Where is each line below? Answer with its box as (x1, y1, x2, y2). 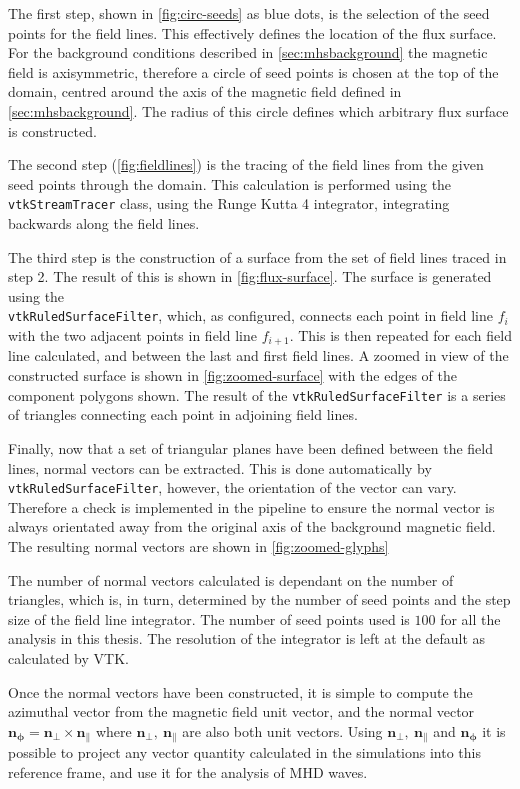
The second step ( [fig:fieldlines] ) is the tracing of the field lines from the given (8, 154, 484, 175)
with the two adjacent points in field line (8, 325, 257, 346)
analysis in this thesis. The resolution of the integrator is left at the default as (8, 628, 486, 649)
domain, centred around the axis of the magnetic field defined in (8, 81, 402, 102)
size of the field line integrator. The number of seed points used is (8, 608, 410, 629)
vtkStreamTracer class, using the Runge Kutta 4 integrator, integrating (8, 193, 450, 214)
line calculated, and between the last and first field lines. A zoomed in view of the (8, 345, 509, 366)
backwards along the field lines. (8, 213, 200, 233)
